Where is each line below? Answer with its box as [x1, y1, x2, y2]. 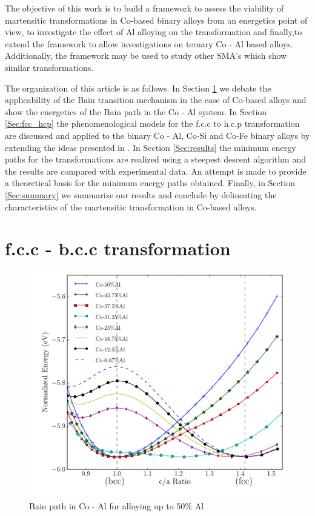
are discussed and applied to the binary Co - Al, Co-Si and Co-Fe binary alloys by [5, 129, 310, 141]
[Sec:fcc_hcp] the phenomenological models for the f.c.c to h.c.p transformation [5, 117, 300, 130]
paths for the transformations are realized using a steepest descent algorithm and [5, 153, 306, 166]
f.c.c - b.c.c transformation [5, 236, 231, 261]
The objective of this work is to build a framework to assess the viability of [5, 2, 284, 14]
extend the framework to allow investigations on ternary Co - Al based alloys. [5, 37, 293, 50]
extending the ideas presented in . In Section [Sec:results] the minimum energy [5, 141, 296, 153]
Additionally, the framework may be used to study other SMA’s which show [5, 49, 287, 62]
